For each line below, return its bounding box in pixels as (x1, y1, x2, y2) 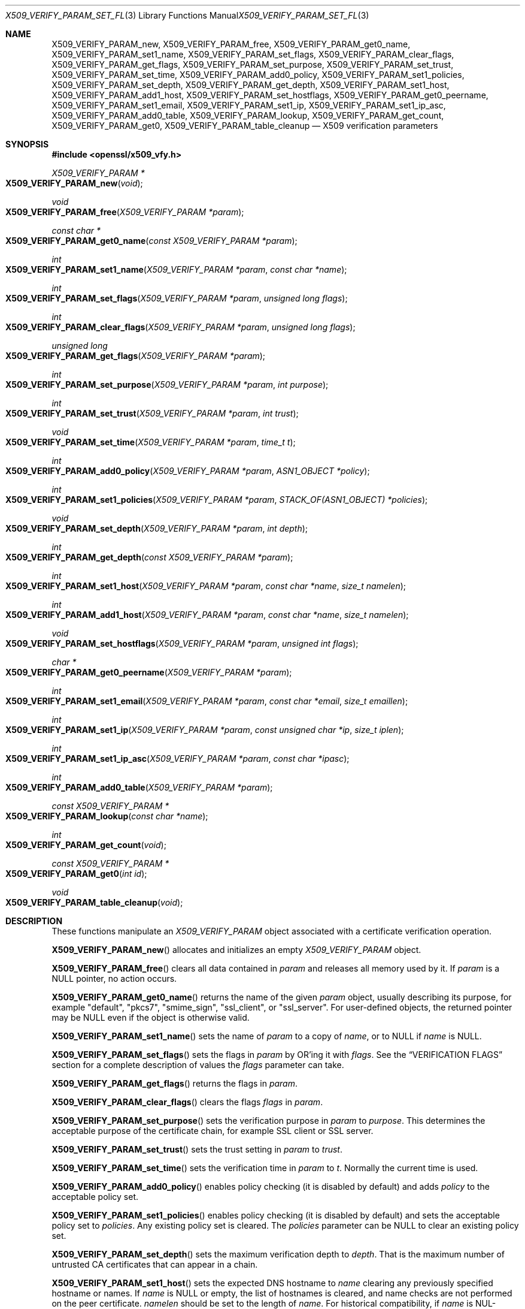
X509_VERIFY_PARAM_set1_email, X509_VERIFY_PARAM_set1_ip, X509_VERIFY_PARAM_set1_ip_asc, (51, 100, 446, 110)
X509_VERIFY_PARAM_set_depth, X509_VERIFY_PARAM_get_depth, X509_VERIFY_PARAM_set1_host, (51, 80, 450, 90)
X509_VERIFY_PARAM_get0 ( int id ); (5, 868, 147, 879)
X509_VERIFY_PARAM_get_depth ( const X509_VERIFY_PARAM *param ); (5, 552, 293, 562)
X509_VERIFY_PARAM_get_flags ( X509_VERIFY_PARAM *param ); (5, 351, 266, 361)
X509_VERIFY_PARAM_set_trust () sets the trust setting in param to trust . (51, 1144, 342, 1154)
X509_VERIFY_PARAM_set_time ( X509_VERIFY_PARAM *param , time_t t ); (5, 437, 296, 447)
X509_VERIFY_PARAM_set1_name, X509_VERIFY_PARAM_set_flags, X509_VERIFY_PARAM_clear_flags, (51, 49, 454, 59)
